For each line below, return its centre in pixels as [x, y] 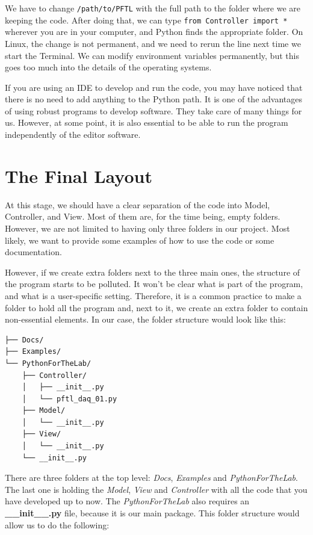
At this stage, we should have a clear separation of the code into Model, [138, 204]
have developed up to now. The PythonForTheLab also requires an [127, 501]
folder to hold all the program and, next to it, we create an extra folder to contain [156, 307]
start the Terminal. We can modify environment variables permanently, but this [152, 55]
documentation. [33, 252]
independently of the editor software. [73, 135]
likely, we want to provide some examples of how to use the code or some [140, 240]
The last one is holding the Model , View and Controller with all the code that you [156, 489]
